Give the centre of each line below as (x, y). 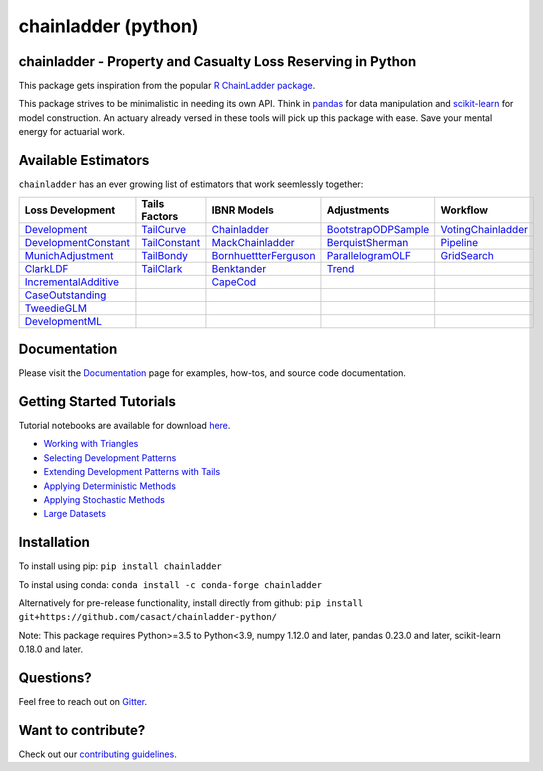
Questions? (55, 677)
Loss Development (70, 210)
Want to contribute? (82, 730)
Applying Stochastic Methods (104, 499)
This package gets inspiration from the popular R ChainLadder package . (167, 86)
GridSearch (467, 255)
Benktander (239, 268)
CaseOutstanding (65, 295)
